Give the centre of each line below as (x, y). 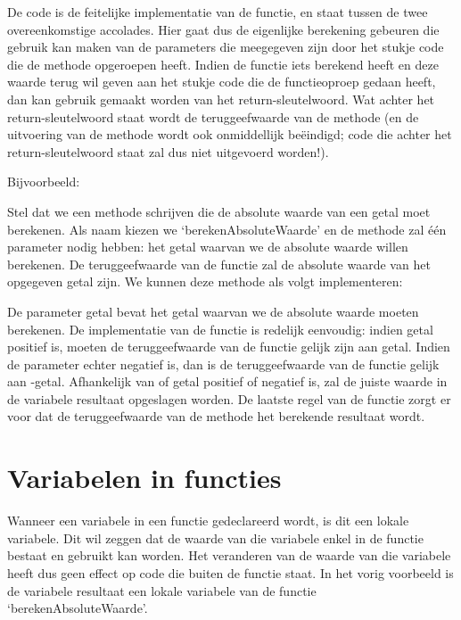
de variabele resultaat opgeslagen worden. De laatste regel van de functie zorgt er (229, 398)
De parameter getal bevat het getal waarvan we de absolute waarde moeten (213, 311)
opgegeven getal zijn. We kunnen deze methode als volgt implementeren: (205, 281)
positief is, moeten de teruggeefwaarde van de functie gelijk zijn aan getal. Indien (229, 347)
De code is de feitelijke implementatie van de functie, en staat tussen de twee (218, 12)
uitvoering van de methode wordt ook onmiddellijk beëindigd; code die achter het (230, 134)
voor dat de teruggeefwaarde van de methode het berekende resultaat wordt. (216, 416)
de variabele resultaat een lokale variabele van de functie (162, 590)
